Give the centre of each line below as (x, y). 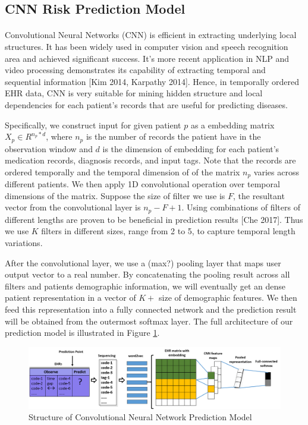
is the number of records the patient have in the (173, 136)
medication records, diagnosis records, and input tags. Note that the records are (150, 160)
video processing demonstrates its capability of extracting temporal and (135, 70)
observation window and (49, 148)
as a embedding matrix (232, 125)
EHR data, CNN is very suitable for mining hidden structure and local (134, 93)
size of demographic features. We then (228, 297)
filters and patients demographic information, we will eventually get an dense (145, 286)
